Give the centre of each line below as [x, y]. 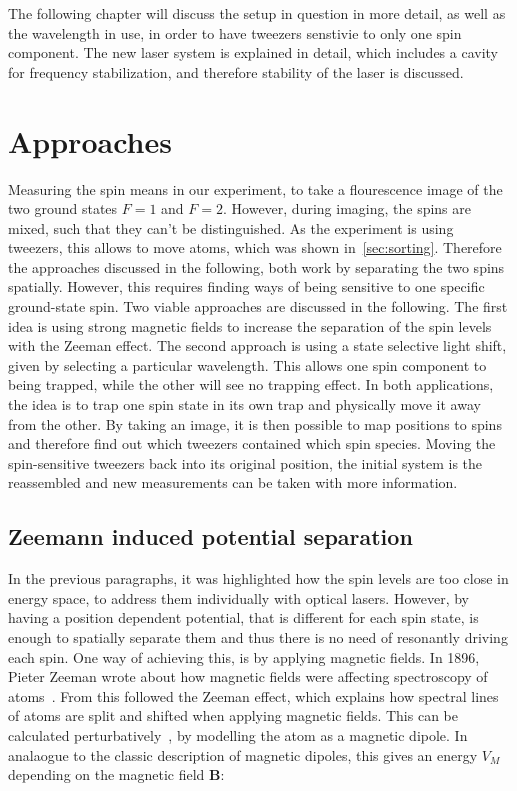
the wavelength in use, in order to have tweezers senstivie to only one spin [235, 32]
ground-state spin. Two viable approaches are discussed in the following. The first [258, 306]
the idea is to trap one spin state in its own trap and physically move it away [244, 404]
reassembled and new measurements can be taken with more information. [233, 482]
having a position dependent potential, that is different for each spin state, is [243, 617]
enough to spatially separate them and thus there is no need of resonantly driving [258, 636]
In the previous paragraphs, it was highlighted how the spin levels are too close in [258, 578]
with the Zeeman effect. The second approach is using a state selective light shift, [257, 345]
